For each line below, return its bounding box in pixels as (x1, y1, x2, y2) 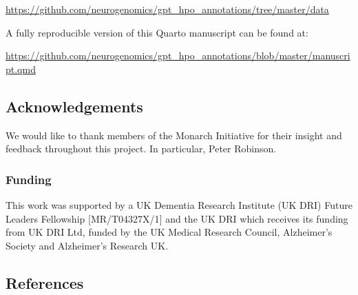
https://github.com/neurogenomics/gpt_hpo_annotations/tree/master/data (6, 2, 329, 16)
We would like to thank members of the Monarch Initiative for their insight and (6, 128, 342, 142)
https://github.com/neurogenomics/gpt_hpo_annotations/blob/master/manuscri (6, 48, 350, 63)
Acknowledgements (6, 95, 143, 116)
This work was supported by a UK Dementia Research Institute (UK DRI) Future (6, 197, 352, 212)
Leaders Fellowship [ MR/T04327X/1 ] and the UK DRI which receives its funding (6, 211, 348, 225)
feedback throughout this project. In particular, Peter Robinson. (6, 141, 277, 156)
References (6, 272, 84, 293)
